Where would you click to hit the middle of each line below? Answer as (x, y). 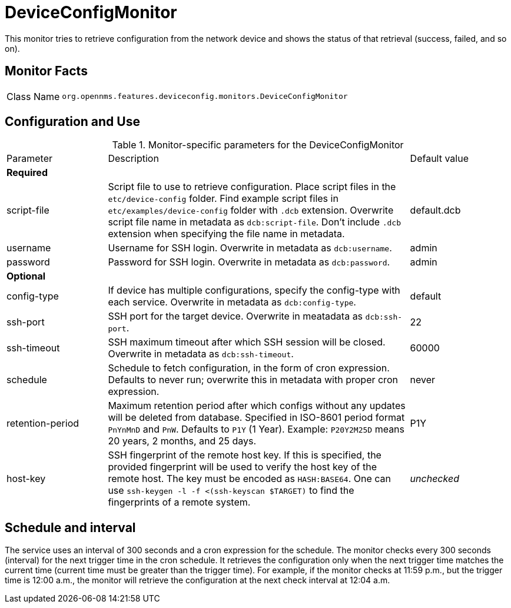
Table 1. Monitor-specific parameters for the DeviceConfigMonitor (258, 145)
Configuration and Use (72, 122)
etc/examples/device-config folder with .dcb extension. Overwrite (251, 210)
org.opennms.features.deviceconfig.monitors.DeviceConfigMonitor (205, 97)
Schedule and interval (70, 527)
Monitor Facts (46, 71)
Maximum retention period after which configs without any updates (257, 406)
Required (27, 173)
